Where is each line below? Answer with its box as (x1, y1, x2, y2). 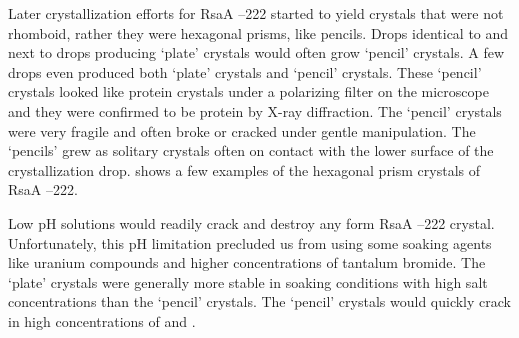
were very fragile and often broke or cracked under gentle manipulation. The (8, 120, 476, 141)
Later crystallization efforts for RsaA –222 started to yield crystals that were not (8, 3, 504, 23)
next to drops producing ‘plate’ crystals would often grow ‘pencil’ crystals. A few (8, 42, 505, 63)
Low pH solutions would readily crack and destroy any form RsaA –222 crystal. (8, 212, 495, 233)
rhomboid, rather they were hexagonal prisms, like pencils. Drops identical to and (8, 22, 509, 43)
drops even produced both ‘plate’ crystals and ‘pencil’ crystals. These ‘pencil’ (8, 61, 482, 82)
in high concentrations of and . (8, 310, 196, 331)
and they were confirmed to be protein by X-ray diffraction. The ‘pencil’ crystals (8, 100, 502, 121)
